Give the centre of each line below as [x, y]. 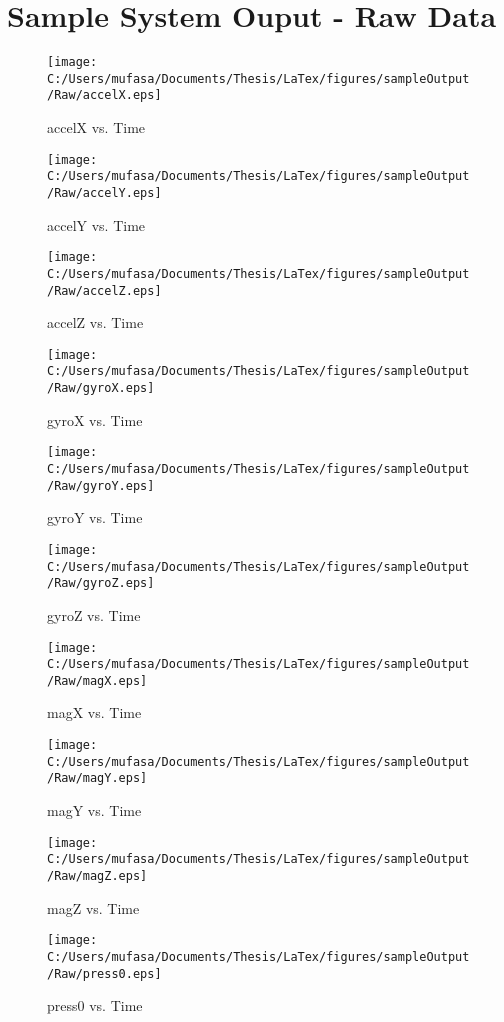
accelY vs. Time [96, 224]
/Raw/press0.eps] [104, 973]
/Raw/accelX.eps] [104, 95]
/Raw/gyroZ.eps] [101, 583]
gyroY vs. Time [95, 517]
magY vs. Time [94, 810]
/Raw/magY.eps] [97, 778]
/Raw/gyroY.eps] [101, 485]
